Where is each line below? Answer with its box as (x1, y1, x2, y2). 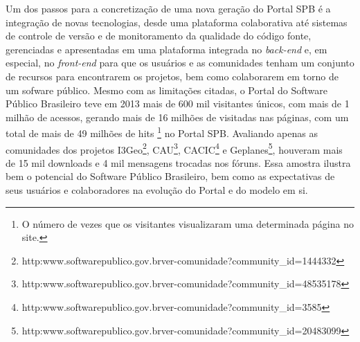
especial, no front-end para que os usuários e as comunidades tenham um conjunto (6, 55, 354, 70)
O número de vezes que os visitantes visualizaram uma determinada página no (21, 216, 354, 231)
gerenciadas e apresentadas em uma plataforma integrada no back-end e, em (6, 42, 327, 56)
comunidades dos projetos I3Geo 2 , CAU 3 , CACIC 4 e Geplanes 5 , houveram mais (6, 140, 343, 156)
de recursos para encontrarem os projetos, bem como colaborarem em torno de (6, 69, 339, 83)
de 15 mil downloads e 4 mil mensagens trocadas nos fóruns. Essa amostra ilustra (6, 155, 351, 170)
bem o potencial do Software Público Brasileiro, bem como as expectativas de (6, 169, 335, 183)
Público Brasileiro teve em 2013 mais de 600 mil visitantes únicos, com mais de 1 (6, 96, 350, 111)
